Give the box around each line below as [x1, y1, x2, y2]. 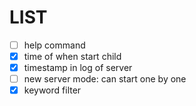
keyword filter [23, 84, 82, 96]
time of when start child [23, 51, 122, 62]
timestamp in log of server [23, 62, 133, 74]
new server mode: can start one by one [23, 73, 187, 85]
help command [23, 39, 86, 51]
